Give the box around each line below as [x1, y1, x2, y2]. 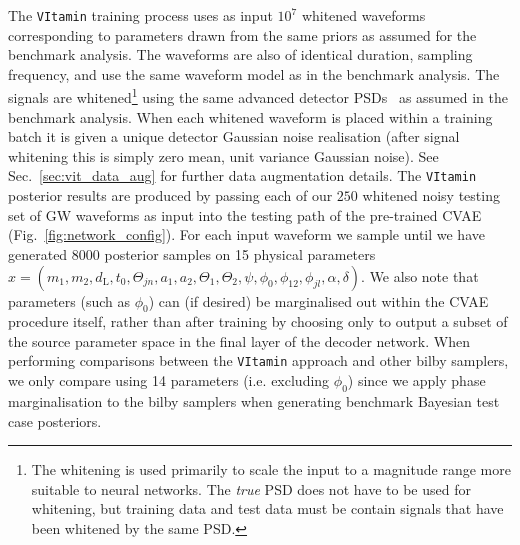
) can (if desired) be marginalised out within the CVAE [148, 290, 489, 311]
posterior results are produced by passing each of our [8, 185, 333, 206]
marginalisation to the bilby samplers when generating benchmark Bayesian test [8, 390, 500, 411]
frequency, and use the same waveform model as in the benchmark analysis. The [8, 63, 500, 84]
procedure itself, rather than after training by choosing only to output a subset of [8, 311, 508, 332]
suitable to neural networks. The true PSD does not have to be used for [31, 478, 471, 499]
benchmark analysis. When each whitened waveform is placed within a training [8, 106, 493, 127]
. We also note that [361, 265, 479, 286]
